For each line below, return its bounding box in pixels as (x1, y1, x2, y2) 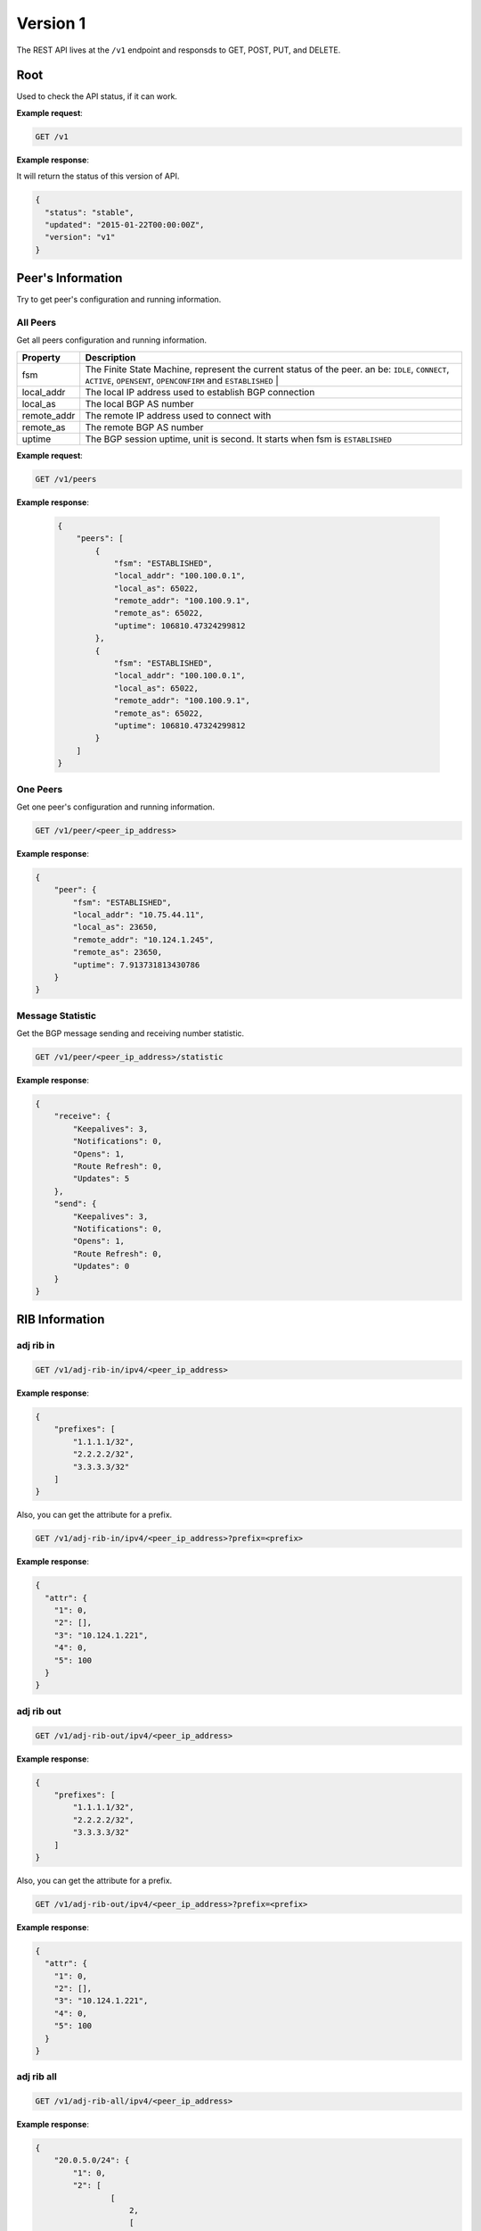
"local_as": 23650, (72, 922, 158, 933)
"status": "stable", (45, 207, 135, 218)
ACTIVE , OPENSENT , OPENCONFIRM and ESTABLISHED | (85, 374, 280, 386)
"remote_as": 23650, (72, 947, 163, 958)
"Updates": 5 (72, 1174, 130, 1184)
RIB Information (16, 1312, 105, 1327)
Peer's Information (16, 270, 123, 286)
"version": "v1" (45, 232, 116, 243)
